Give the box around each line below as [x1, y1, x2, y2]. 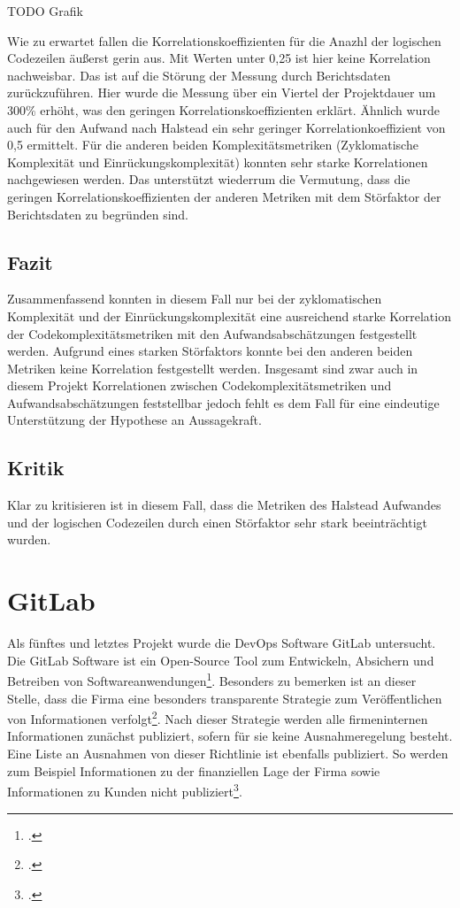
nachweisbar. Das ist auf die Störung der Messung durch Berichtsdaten [7, 65, 391, 84]
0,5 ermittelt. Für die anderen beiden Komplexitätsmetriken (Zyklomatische [7, 135, 418, 154]
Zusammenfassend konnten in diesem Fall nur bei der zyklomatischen [7, 289, 382, 308]
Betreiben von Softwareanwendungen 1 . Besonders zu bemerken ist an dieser [7, 669, 417, 690]
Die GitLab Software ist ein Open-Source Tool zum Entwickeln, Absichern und [7, 650, 434, 669]
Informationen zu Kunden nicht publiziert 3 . [7, 780, 242, 800]
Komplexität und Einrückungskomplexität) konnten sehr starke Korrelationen [7, 152, 428, 171]
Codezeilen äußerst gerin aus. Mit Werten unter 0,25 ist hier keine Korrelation [7, 49, 431, 67]
